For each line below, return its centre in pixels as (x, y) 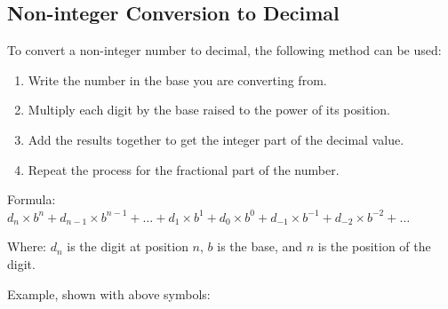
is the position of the (374, 246)
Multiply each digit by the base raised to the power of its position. (209, 110)
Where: (27, 246)
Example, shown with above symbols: (109, 293)
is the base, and (260, 246)
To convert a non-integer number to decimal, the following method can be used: (224, 50)
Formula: (32, 199)
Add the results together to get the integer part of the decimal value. (216, 139)
